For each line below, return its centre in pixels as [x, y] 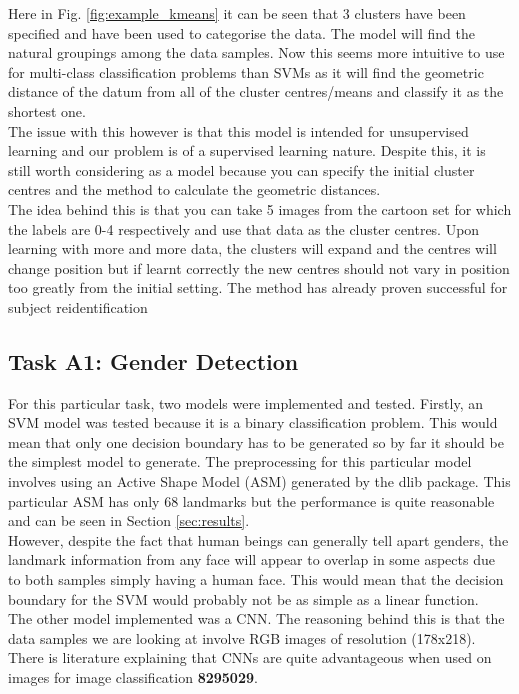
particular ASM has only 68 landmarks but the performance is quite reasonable [251, 500]
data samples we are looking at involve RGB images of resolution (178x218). [242, 637]
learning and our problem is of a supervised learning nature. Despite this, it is [247, 150]
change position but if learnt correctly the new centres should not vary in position [259, 267]
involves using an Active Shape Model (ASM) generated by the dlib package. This [259, 481]
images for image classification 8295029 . [133, 677]
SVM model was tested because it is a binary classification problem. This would [253, 422]
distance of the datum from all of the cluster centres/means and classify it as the [256, 91]
